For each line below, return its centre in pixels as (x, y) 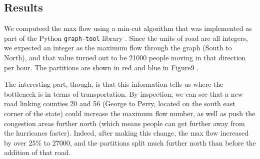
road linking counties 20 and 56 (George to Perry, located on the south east (120, 103)
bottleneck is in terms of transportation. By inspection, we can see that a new (123, 93)
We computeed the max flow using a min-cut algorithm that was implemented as (128, 28)
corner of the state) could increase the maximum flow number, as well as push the (130, 113)
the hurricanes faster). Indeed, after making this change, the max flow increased (126, 133)
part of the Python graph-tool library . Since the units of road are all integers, (126, 38)
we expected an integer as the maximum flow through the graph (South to (118, 48)
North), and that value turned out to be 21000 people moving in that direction (125, 58)
